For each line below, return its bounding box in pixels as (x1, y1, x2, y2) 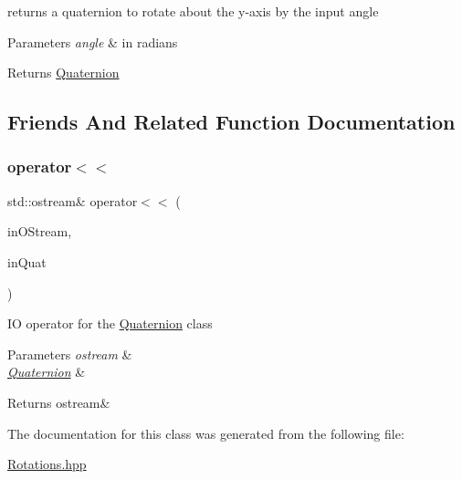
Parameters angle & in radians (7, 32, 178, 51)
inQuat (7, 252, 47, 271)
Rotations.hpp (7, 454, 87, 474)
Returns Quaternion (7, 63, 120, 82)
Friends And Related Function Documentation (7, 108, 456, 136)
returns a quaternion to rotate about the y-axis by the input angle (7, 2, 379, 20)
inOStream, (7, 222, 72, 241)
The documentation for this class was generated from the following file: (7, 423, 404, 443)
